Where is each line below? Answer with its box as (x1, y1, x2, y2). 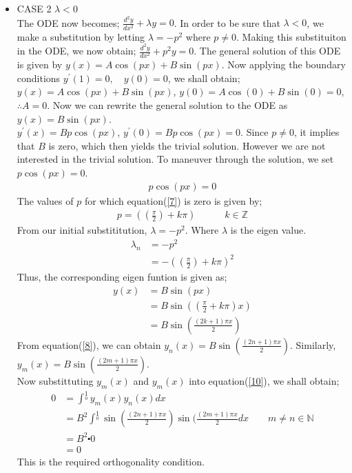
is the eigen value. (230, 223, 307, 237)
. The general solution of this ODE (194, 43, 341, 58)
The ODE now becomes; (17, 15, 120, 30)
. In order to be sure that (174, 15, 280, 30)
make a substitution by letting (17, 29, 145, 43)
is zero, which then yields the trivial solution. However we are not (48, 138, 326, 152)
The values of (17, 193, 74, 208)
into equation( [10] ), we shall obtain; (189, 373, 340, 388)
